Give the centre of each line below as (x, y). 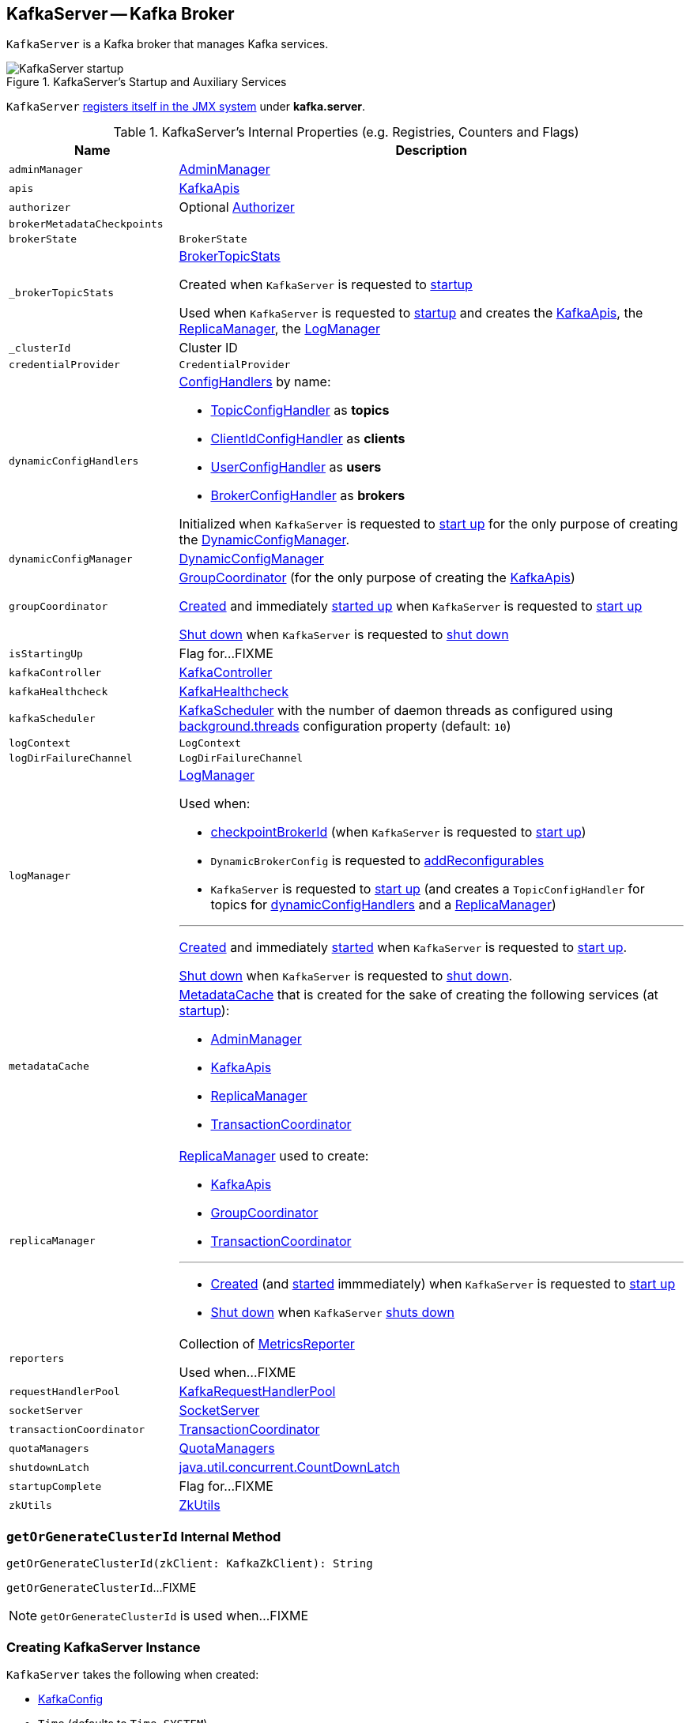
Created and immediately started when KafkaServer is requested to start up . (403, 948)
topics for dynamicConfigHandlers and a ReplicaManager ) (383, 905)
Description (431, 150)
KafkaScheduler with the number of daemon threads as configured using (396, 711)
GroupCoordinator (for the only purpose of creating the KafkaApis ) (377, 578)
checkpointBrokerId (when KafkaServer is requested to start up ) (398, 832)
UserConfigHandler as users (296, 467)
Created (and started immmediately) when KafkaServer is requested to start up (443, 1284)
